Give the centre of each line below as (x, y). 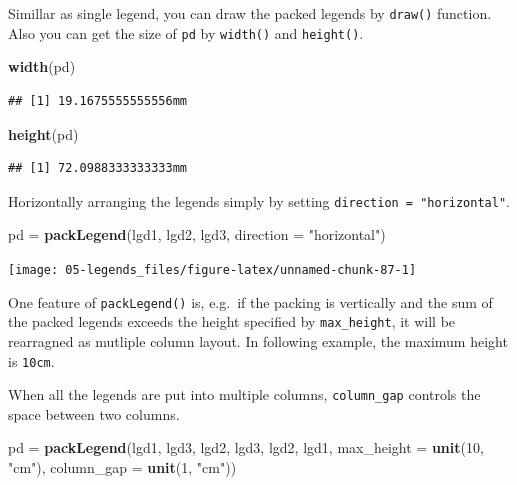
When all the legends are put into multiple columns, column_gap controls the (244, 394)
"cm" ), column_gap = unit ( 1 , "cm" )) (122, 467)
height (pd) (43, 133)
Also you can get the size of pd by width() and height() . (186, 32)
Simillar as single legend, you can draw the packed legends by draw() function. (250, 13)
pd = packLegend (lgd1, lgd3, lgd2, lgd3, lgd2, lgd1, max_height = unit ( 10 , (246, 447)
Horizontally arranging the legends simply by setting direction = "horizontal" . (259, 200)
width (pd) (42, 66)
